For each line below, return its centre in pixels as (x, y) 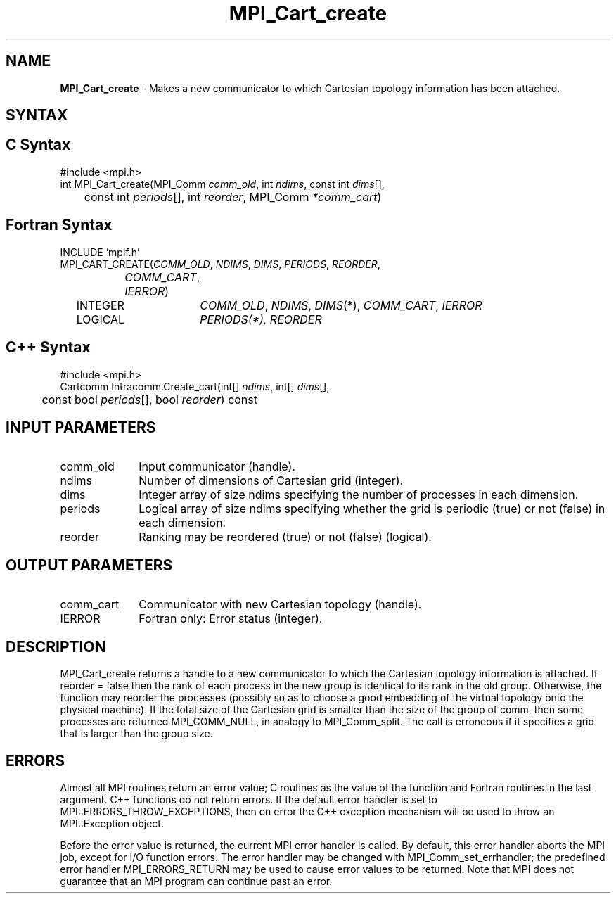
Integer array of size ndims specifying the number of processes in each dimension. (359, 495)
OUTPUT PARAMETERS (89, 565)
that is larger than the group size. (136, 734)
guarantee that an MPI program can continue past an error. (196, 881)
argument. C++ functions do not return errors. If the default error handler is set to (249, 799)
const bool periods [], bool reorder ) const (149, 399)
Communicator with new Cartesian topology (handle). (280, 605)
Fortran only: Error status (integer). (231, 619)
